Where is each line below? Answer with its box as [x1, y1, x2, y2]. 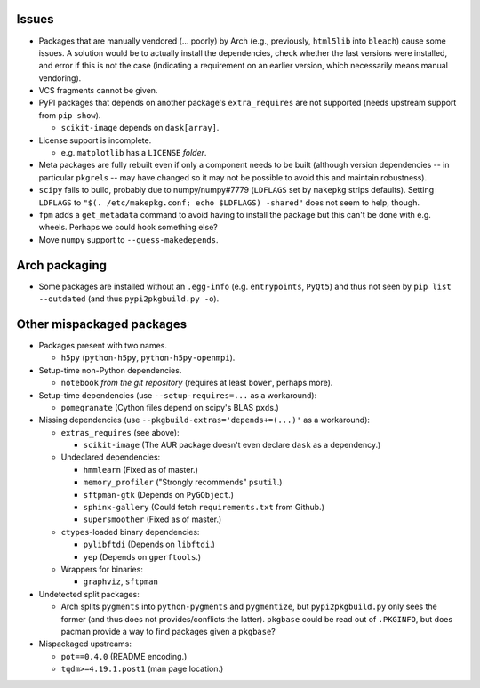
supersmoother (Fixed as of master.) [83, 514, 222, 524]
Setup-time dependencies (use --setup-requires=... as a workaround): [38, 389, 317, 400]
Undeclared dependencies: [60, 452, 161, 462]
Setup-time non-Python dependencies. [38, 364, 182, 375]
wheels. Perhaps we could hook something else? [38, 222, 218, 233]
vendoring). [38, 72, 82, 84]
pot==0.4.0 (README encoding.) [60, 651, 188, 661]
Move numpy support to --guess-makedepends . [38, 234, 219, 244]
